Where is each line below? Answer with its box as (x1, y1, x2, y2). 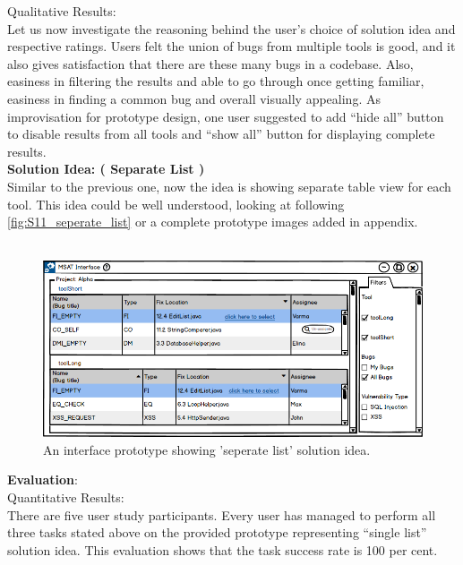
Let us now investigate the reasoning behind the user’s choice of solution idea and (7, 19, 456, 38)
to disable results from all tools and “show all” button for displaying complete (7, 124, 435, 143)
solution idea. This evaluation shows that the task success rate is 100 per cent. (7, 540, 438, 559)
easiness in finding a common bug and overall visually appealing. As (7, 89, 381, 107)
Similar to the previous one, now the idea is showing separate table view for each (7, 176, 451, 195)
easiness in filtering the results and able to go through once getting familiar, (7, 72, 424, 90)
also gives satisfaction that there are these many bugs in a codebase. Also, (7, 54, 414, 73)
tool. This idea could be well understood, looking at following (7, 194, 345, 213)
